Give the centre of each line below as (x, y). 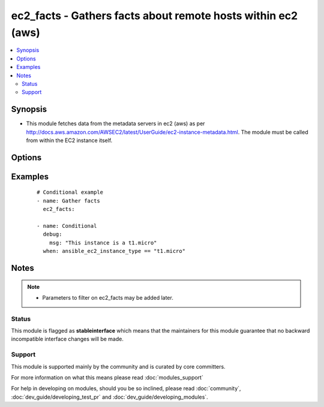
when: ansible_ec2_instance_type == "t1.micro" (114, 251)
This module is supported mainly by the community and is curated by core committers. (118, 366)
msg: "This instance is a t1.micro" (103, 242)
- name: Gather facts (68, 201)
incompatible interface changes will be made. (67, 339)
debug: (52, 234)
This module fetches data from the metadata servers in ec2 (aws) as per (115, 123)
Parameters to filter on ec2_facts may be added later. (108, 297)
